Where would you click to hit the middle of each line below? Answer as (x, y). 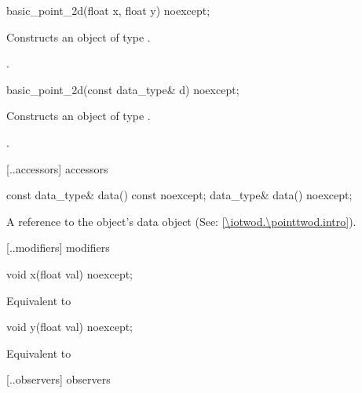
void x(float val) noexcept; (70, 273)
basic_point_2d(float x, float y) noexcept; (108, 10)
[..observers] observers (59, 379)
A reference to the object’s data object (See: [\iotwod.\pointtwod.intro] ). (181, 221)
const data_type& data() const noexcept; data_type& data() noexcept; (179, 195)
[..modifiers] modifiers (58, 247)
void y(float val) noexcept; (70, 327)
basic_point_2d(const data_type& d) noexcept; (123, 89)
